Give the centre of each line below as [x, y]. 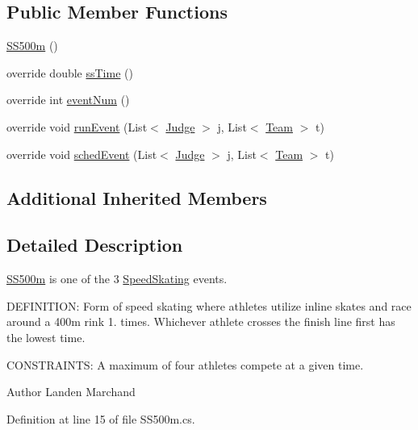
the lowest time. [46, 337]
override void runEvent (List [77, 126]
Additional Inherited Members [137, 197]
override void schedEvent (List [82, 154]
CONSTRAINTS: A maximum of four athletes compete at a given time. [185, 364]
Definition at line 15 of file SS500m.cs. [101, 418]
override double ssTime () [70, 72]
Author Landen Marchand [71, 392]
